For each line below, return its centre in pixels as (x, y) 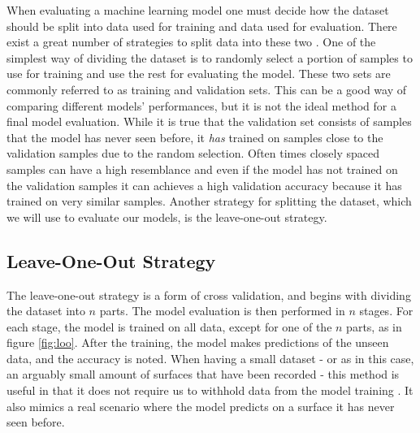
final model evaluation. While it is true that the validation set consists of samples (209, 121)
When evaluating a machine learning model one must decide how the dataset (198, 10)
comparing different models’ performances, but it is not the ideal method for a (201, 105)
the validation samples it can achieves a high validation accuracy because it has (204, 185)
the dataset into (46, 311)
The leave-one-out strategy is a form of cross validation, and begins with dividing (209, 294)
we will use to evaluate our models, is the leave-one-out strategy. (167, 216)
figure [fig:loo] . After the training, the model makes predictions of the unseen (198, 342)
